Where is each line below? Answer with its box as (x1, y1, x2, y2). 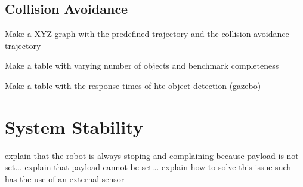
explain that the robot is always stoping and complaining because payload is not (5, 149, 299, 161)
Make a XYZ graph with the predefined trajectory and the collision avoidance (5, 27, 289, 40)
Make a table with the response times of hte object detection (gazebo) (5, 79, 261, 91)
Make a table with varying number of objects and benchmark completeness (5, 59, 279, 72)
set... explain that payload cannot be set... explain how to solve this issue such (5, 161, 292, 173)
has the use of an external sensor (5, 172, 125, 185)
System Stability (5, 114, 143, 139)
